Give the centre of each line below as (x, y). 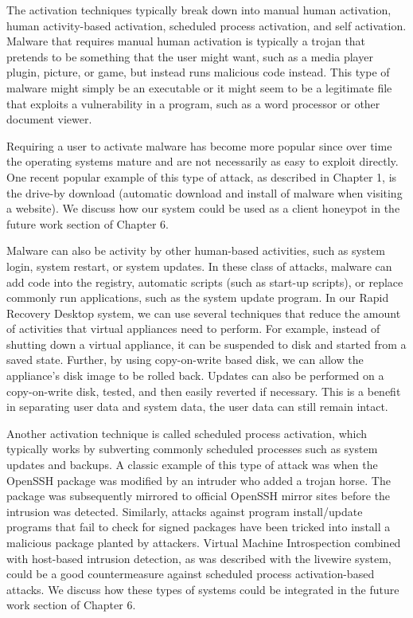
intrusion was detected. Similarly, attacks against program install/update (185, 511)
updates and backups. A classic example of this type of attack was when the (192, 465)
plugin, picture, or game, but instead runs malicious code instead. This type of (198, 72)
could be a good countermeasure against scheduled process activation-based (191, 574)
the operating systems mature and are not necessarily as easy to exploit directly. (203, 161)
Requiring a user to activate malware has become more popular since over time (199, 145)
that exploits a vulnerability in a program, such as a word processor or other (193, 103)
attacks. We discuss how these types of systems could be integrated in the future (203, 589)
